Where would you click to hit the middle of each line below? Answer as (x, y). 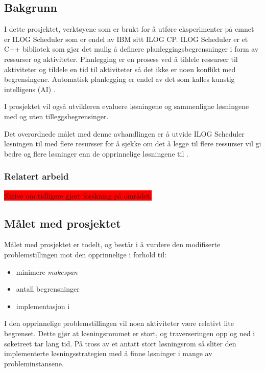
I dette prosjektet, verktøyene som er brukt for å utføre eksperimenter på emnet (129, 29)
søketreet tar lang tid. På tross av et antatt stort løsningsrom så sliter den (120, 343)
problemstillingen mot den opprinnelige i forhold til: (85, 254)
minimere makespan (47, 271)
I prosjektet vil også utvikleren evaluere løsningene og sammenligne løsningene (127, 106)
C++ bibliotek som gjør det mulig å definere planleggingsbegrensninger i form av (131, 49)
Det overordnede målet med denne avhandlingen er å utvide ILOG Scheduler (124, 133)
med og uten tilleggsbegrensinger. (56, 116)
